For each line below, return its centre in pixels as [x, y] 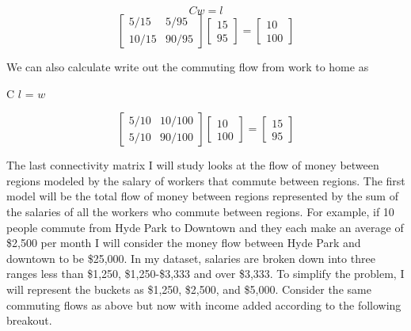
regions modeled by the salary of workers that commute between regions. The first [206, 180]
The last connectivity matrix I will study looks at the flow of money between [193, 165]
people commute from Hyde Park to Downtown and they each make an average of [205, 227]
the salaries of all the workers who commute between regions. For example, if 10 [200, 211]
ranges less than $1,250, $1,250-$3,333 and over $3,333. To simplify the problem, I [205, 274]
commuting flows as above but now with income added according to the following [204, 304]
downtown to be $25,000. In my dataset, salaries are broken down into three [191, 258]
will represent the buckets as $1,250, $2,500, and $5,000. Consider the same [189, 289]
